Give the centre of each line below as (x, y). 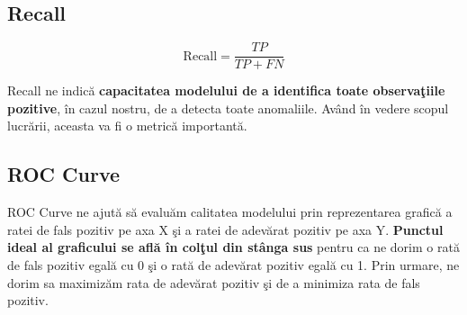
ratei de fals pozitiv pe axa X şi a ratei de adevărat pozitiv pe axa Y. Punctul (225, 229)
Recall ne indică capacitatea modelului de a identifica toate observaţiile (226, 90)
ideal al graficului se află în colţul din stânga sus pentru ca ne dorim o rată (233, 247)
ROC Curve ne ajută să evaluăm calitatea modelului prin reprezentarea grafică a (230, 212)
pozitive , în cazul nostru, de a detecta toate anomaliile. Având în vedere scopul (228, 108)
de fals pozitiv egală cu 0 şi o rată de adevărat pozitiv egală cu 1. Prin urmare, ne (233, 265)
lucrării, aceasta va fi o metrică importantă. (127, 126)
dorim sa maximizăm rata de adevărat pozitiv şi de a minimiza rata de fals (214, 282)
